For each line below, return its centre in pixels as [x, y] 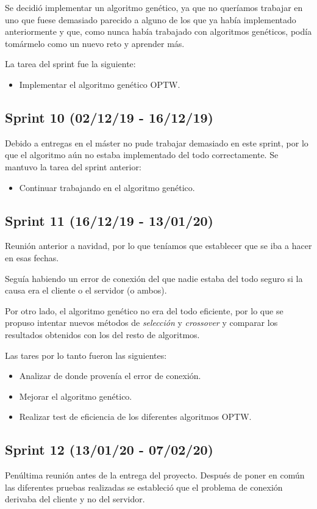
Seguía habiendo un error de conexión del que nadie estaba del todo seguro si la [154, 278]
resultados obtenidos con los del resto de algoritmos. [102, 334]
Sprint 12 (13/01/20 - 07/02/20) [109, 449]
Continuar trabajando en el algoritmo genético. [107, 187]
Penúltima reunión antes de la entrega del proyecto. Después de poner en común [155, 475]
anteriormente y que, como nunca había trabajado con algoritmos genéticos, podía [158, 31]
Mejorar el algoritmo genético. [76, 396]
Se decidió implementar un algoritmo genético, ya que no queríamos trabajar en [154, 7]
